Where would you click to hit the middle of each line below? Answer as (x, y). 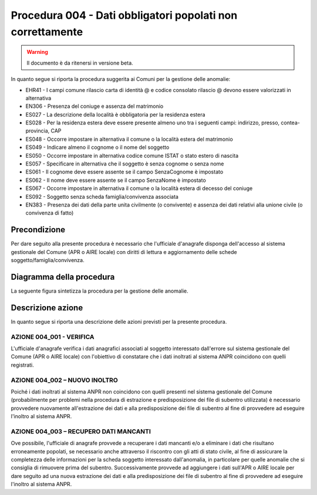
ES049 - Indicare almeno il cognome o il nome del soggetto (97, 147)
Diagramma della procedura (63, 277)
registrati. (23, 365)
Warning (37, 52)
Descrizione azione (47, 308)
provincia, (38, 131)
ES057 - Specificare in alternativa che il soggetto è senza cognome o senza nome (125, 164)
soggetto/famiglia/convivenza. (48, 260)
